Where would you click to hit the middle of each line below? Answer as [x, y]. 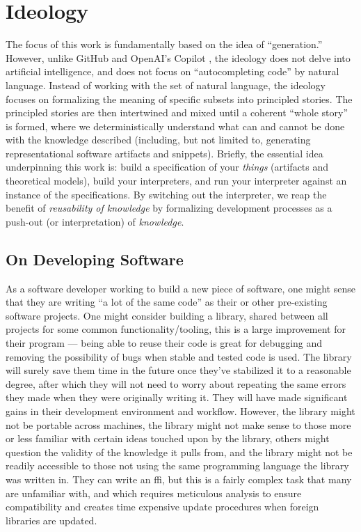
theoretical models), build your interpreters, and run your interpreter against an [176, 181]
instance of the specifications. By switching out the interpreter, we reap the [166, 194]
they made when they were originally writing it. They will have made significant [177, 397]
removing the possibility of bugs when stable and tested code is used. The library [179, 356]
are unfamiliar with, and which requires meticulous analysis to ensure [154, 493]
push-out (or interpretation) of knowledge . [95, 221]
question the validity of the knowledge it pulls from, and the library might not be [179, 452]
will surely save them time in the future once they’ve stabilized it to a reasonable [178, 370]
